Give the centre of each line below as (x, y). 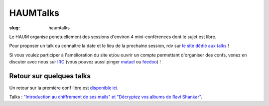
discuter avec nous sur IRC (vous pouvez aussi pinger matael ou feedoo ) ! (85, 62)
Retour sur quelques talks (50, 76)
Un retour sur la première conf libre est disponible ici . (64, 88)
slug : (14, 28)
